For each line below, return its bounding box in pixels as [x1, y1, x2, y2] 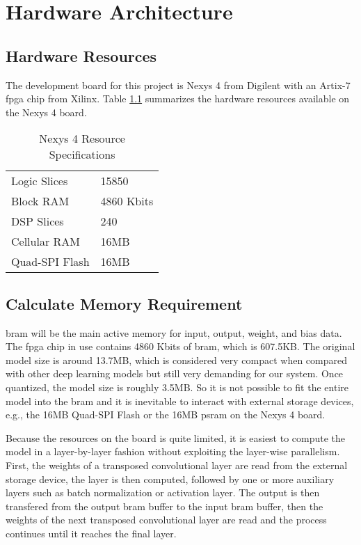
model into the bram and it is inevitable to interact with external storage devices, [6, 393, 354, 408]
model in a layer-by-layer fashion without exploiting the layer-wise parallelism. [6, 444, 340, 459]
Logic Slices [11, 173, 68, 189]
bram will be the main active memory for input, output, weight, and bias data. [6, 325, 342, 340]
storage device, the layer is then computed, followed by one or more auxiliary [6, 471, 335, 486]
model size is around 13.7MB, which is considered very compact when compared [6, 352, 348, 367]
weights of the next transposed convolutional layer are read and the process [6, 512, 327, 527]
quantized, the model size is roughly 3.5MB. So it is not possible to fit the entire [6, 379, 348, 394]
